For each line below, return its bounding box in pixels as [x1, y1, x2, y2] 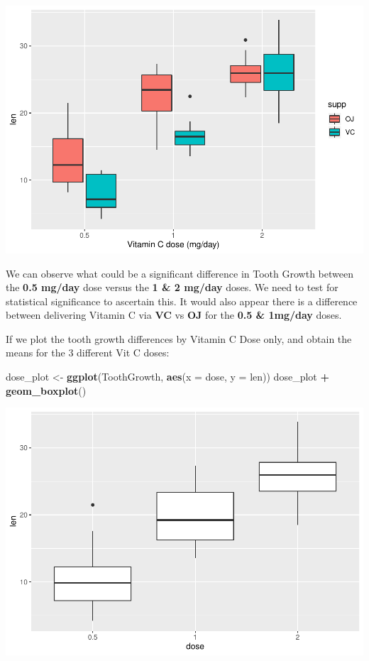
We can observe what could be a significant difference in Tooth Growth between [6, 266, 353, 280]
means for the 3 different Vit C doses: [6, 345, 170, 360]
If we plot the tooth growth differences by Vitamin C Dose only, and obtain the [6, 331, 352, 346]
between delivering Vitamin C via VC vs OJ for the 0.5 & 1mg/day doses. [6, 307, 342, 322]
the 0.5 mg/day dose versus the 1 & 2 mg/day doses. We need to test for [6, 280, 338, 295]
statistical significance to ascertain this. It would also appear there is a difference [6, 293, 358, 308]
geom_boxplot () [6, 383, 87, 398]
